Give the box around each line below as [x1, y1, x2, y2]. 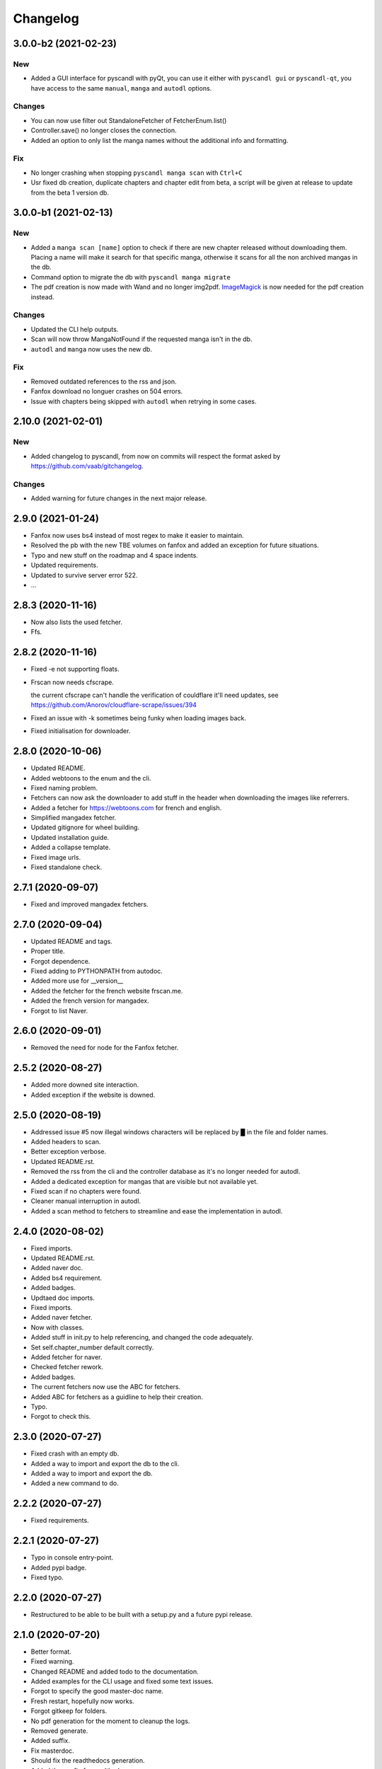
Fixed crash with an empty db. [30, 1449, 120, 1458]
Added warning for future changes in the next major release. [30, 494, 207, 502]
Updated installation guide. [30, 833, 110, 841]
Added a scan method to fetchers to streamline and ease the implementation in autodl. [30, 1206, 283, 1215]
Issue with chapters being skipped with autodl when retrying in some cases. [30, 397, 257, 405]
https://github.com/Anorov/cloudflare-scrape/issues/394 [30, 701, 197, 709]
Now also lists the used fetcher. [30, 618, 123, 626]
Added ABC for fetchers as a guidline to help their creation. [30, 1393, 203, 1401]
